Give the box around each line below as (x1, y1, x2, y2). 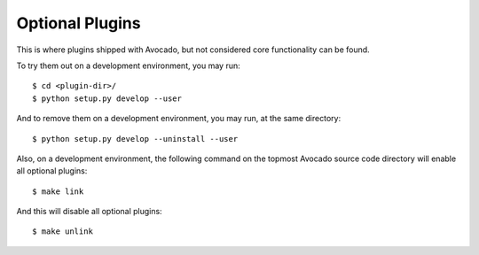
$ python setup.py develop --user (32, 93, 182, 104)
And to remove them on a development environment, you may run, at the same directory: (16, 113, 342, 124)
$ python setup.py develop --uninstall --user (32, 134, 239, 143)
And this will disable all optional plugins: (16, 206, 163, 217)
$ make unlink (32, 227, 93, 236)
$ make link (32, 186, 84, 197)
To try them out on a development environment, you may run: (16, 60, 240, 71)
